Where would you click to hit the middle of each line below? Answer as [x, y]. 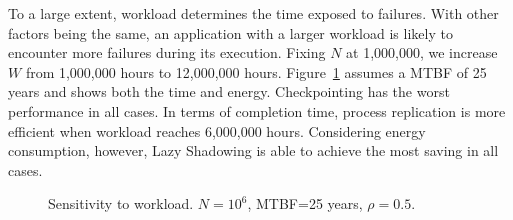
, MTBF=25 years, [305, 203]
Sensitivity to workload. [121, 203]
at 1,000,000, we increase [422, 52]
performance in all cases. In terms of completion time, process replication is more [257, 110]
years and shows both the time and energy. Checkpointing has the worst [229, 91]
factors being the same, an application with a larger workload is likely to [230, 32]
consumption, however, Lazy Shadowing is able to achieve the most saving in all [253, 150]
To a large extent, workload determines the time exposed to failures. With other [253, 13]
